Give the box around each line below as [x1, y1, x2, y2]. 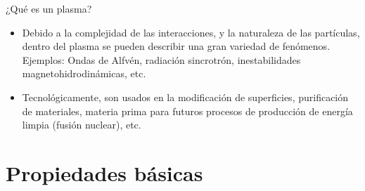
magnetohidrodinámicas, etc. [22, 66, 146, 81]
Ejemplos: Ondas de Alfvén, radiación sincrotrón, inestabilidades [22, 52, 301, 67]
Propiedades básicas [6, 158, 203, 187]
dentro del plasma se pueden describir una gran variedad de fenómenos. [22, 39, 331, 53]
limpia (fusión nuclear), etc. [22, 117, 141, 132]
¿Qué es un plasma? [6, 1, 92, 15]
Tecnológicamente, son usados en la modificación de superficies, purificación [22, 89, 349, 104]
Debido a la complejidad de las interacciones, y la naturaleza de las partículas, [22, 25, 360, 39]
